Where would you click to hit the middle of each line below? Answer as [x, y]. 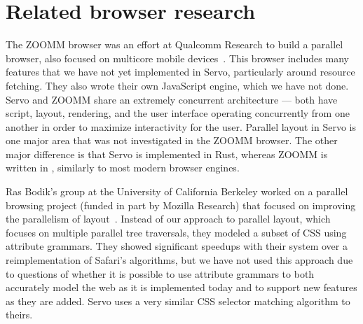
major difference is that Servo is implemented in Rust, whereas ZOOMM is [167, 154]
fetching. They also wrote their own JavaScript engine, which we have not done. [177, 85]
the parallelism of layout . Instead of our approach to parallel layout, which [168, 219]
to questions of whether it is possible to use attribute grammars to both [160, 273]
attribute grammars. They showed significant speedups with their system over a [177, 246]
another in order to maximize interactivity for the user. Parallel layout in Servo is [181, 126]
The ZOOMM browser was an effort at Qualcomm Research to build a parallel [174, 44]
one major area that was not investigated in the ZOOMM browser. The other [172, 140]
